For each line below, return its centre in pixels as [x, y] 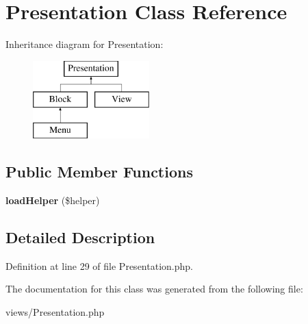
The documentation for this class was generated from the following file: [154, 289]
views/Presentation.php [55, 311]
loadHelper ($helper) [53, 200]
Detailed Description [80, 237]
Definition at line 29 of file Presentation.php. [99, 265]
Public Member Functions [99, 172]
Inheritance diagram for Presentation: [85, 44]
